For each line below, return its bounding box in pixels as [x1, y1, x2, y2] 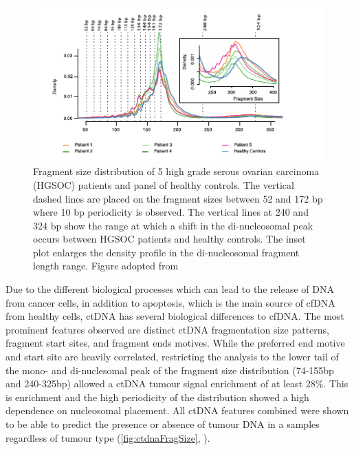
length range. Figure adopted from [33, 258, 179, 273]
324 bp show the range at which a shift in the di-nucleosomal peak [33, 218, 313, 232]
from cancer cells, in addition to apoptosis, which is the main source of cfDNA [5, 295, 335, 309]
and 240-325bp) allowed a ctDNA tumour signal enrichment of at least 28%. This [5, 376, 349, 391]
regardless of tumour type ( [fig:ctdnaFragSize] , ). [5, 430, 210, 444]
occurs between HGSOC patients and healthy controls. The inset [33, 232, 306, 246]
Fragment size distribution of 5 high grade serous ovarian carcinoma [33, 164, 320, 178]
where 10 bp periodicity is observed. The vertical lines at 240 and [33, 205, 309, 219]
